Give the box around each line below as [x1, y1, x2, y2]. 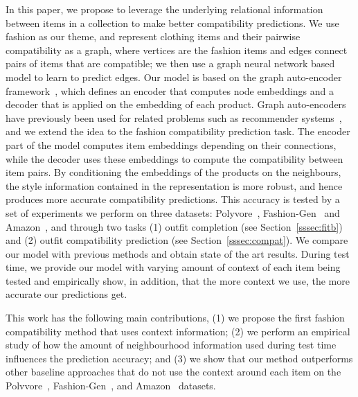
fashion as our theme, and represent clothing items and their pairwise [6, 29, 301, 44]
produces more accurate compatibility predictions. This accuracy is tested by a [6, 192, 340, 206]
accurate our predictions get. [6, 287, 127, 301]
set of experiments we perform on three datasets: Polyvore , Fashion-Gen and [6, 205, 340, 220]
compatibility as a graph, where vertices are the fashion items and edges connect [6, 42, 348, 57]
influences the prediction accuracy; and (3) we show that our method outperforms [6, 351, 353, 365]
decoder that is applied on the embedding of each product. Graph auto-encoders [6, 97, 346, 112]
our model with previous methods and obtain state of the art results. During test [6, 246, 350, 261]
